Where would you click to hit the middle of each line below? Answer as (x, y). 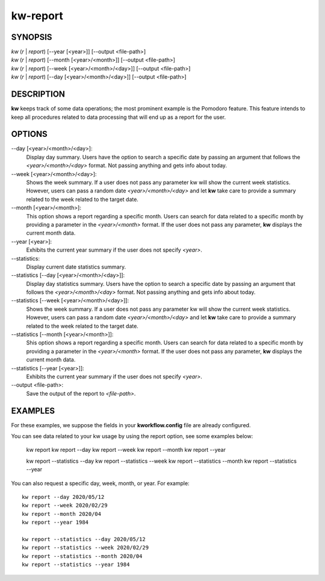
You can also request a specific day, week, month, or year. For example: (100, 483)
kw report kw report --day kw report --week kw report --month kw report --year (126, 450)
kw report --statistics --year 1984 (76, 565)
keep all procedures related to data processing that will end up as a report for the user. (118, 117)
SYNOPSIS (32, 37)
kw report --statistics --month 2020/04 (82, 556)
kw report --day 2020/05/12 (63, 497)
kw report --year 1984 (55, 522)
